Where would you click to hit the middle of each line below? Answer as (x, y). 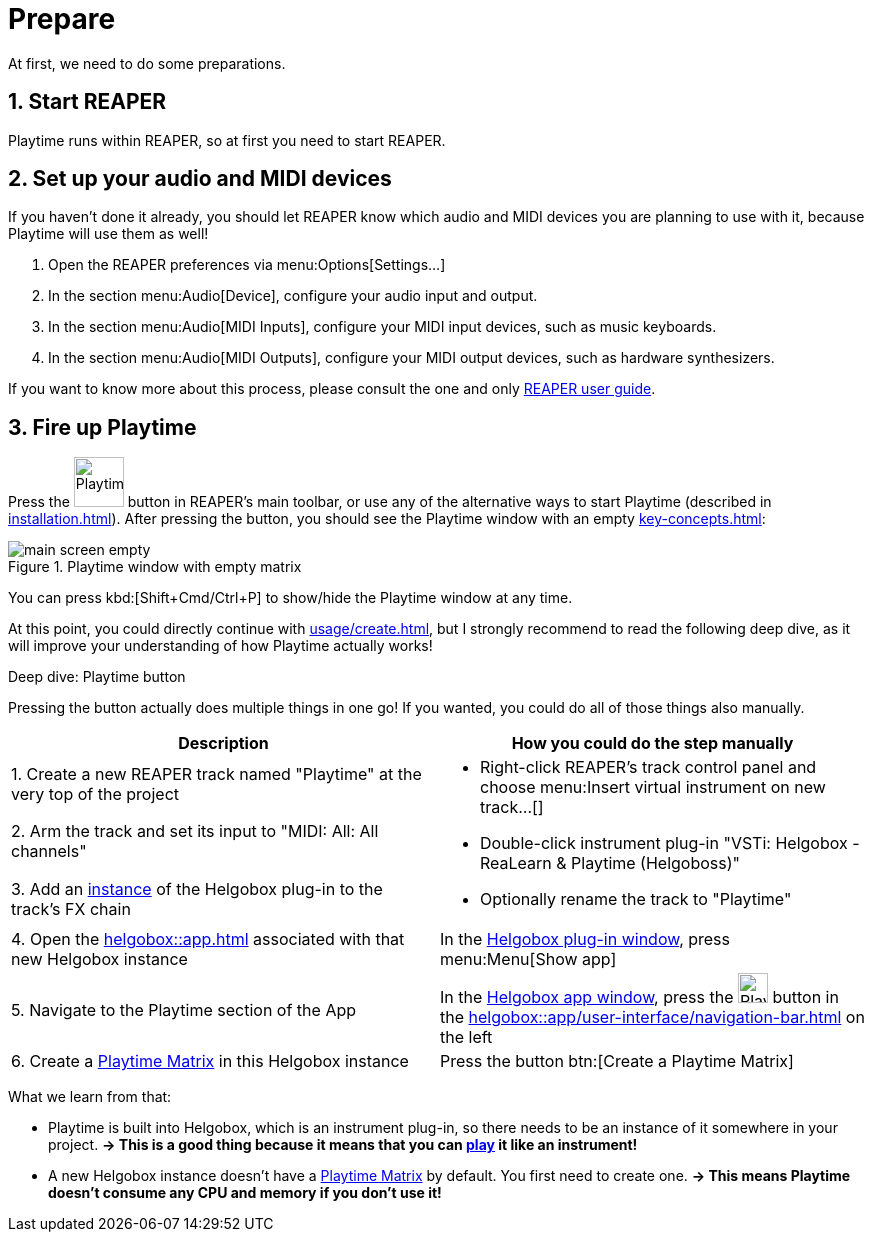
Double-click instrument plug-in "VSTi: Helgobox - (670, 843)
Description (223, 743)
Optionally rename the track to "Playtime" (636, 899)
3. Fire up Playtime (102, 427)
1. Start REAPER (87, 102)
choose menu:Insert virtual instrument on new (653, 787)
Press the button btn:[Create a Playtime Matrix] (617, 1061)
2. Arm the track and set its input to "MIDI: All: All (195, 831)
